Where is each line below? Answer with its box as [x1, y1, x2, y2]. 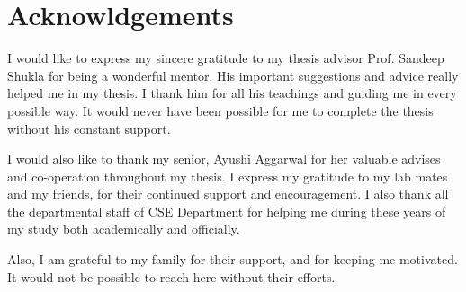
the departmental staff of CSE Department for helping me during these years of [7, 201, 446, 220]
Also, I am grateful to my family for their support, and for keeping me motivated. [7, 250, 458, 269]
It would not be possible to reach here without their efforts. [7, 267, 336, 286]
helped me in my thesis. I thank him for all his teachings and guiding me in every [7, 84, 457, 102]
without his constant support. [7, 119, 171, 137]
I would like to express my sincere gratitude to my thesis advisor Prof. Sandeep [7, 49, 444, 67]
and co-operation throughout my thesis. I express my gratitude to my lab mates [7, 166, 448, 185]
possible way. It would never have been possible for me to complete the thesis [7, 101, 434, 119]
